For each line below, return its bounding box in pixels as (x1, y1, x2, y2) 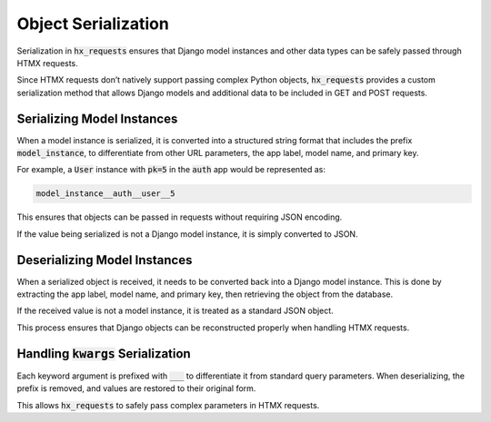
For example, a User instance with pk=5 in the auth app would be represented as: (16, 164, 326, 175)
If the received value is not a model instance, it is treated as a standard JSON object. (16, 305, 334, 317)
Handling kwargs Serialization (16, 346, 191, 361)
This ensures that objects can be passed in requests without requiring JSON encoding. (16, 211, 343, 222)
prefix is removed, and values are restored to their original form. (16, 383, 256, 394)
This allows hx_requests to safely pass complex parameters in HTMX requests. (16, 399, 320, 410)
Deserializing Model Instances (16, 252, 193, 268)
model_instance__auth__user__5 (35, 189, 176, 199)
